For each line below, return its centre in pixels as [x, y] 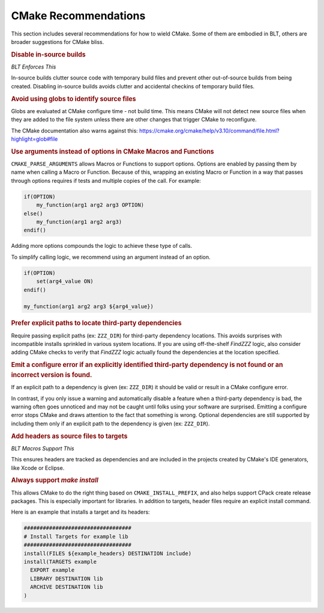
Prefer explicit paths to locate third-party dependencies [97, 323]
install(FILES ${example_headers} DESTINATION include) [108, 553]
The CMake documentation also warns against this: [74, 131]
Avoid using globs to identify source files [73, 99]
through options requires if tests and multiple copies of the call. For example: [106, 180]
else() [33, 213]
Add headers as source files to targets [69, 436]
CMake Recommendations [78, 16]
